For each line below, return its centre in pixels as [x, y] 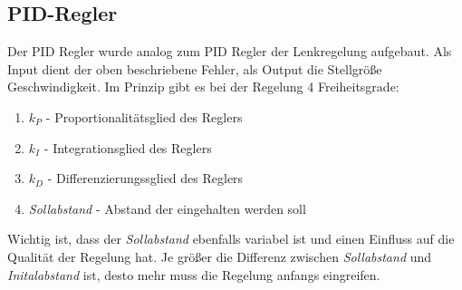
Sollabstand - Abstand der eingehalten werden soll [167, 208]
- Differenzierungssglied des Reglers [145, 178]
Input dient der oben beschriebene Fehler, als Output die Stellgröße [195, 68]
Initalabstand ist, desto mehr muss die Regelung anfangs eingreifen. [194, 274]
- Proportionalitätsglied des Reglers [144, 116]
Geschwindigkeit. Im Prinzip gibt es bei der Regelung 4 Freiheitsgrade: [203, 87]
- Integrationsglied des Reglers [128, 147]
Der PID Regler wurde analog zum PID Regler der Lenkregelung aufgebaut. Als [230, 51]
